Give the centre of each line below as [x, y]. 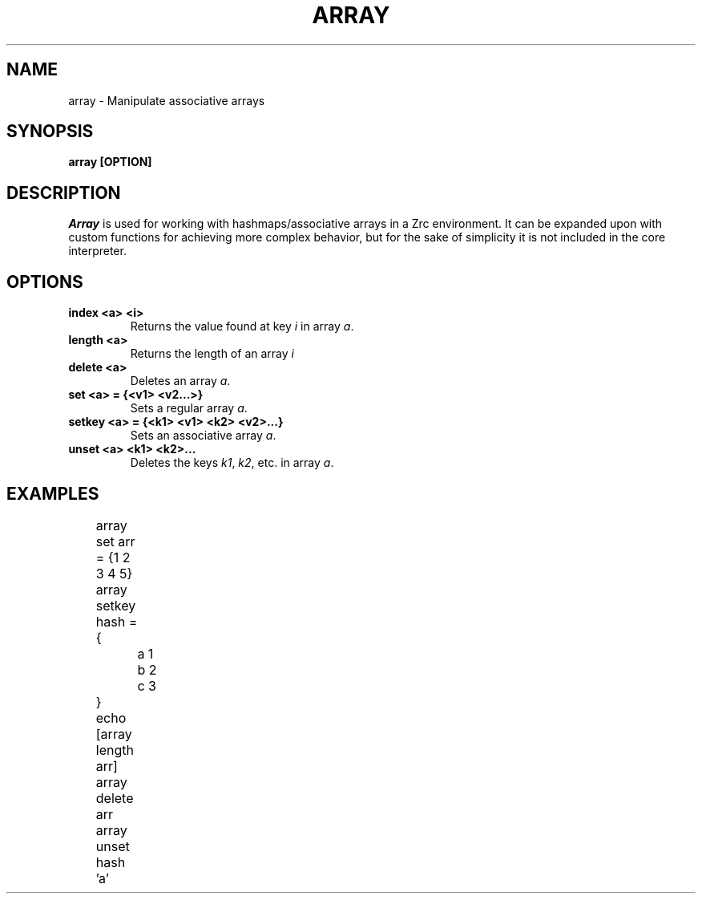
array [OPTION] [110, 162]
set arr [115, 541]
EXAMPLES [53, 493]
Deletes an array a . [180, 381]
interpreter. [97, 251]
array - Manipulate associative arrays [167, 100]
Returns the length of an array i [212, 354]
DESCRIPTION [64, 193]
